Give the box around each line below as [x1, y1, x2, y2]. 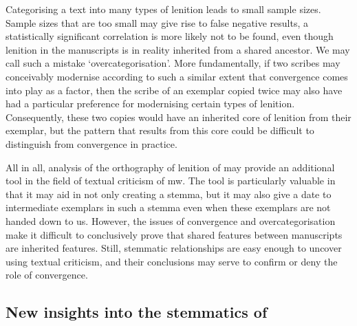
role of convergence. [6, 268, 88, 282]
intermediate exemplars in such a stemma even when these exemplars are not [6, 200, 331, 215]
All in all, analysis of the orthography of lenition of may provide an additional [6, 160, 335, 174]
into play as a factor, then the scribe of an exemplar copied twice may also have [6, 83, 343, 97]
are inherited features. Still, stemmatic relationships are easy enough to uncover [6, 241, 342, 255]
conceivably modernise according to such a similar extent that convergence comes [6, 69, 348, 83]
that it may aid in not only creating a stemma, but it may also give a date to [6, 186, 332, 201]
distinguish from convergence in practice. [6, 136, 177, 151]
